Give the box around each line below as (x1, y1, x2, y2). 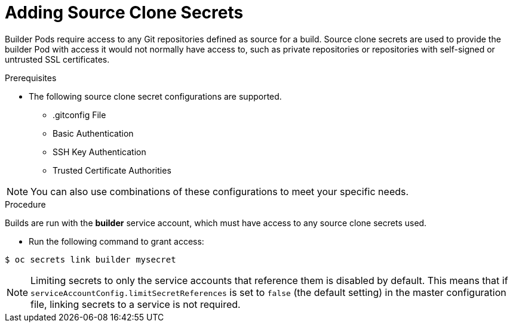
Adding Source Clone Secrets (5, 2, 244, 23)
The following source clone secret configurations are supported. (29, 91, 282, 101)
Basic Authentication (53, 128, 134, 138)
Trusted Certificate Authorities (53, 165, 171, 175)
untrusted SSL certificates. (5, 54, 110, 64)
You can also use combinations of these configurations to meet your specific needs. (30, 185, 409, 198)
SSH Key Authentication (53, 146, 146, 157)
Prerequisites (5, 72, 57, 83)
